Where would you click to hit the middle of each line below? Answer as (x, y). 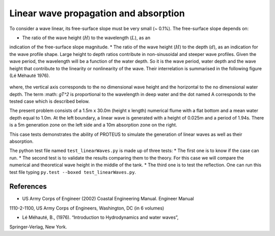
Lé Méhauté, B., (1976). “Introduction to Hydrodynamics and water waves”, (100, 217)
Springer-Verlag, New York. (38, 227)
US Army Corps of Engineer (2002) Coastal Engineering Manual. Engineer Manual (108, 199)
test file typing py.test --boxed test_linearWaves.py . (73, 172)
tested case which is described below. (50, 101)
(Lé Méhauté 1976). (30, 75)
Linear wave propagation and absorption (97, 13)
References (28, 186)
